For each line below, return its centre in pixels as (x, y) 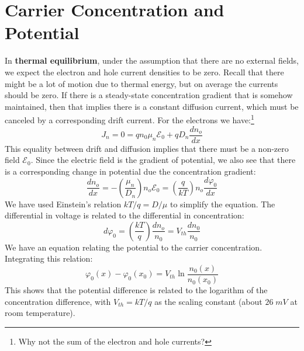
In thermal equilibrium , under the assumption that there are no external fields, (152, 60)
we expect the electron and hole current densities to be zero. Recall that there (144, 72)
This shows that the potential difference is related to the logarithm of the (136, 290)
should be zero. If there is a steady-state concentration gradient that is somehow (149, 95)
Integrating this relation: (49, 258)
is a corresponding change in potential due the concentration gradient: (130, 171)
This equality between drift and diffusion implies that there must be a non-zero (147, 148)
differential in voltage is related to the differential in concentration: (125, 215)
